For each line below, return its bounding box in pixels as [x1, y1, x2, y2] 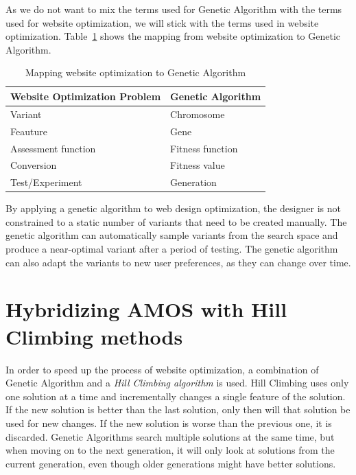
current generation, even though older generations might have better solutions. [5, 456, 336, 470]
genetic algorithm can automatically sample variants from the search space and [5, 228, 338, 242]
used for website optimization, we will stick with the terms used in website [5, 15, 319, 30]
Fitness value [170, 158, 225, 172]
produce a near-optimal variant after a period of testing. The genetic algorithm [5, 242, 338, 256]
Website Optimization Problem [10, 89, 161, 103]
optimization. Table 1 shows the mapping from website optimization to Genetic [5, 29, 341, 43]
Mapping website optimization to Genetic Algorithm [25, 65, 246, 80]
